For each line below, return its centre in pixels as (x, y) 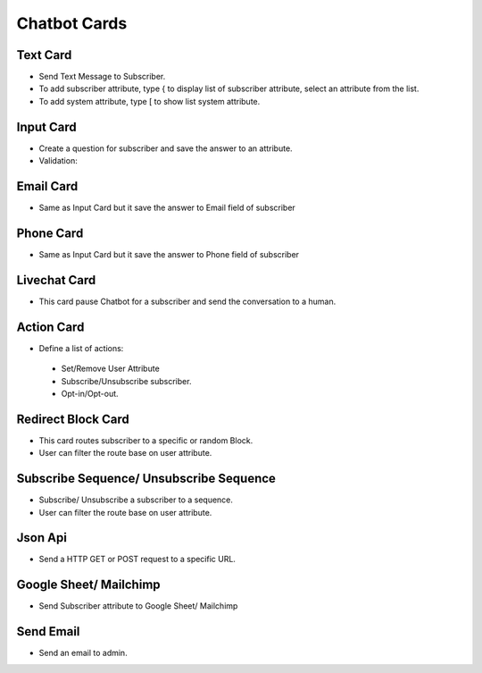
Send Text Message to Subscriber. (102, 77)
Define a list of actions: (81, 348)
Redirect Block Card (73, 419)
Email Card (47, 186)
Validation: (58, 161)
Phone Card (50, 233)
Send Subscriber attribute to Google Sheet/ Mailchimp (138, 606)
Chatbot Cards (72, 23)
